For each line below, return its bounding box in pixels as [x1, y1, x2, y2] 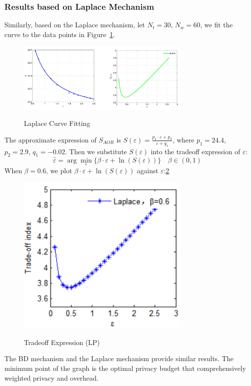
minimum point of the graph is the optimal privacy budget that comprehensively [4, 363, 246, 373]
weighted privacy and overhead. [4, 372, 99, 383]
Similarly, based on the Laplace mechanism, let [4, 20, 145, 30]
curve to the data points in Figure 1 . [4, 29, 115, 39]
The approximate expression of [4, 134, 97, 144]
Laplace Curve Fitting [24, 118, 90, 128]
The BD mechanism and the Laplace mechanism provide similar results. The [4, 353, 234, 364]
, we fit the [200, 20, 233, 30]
